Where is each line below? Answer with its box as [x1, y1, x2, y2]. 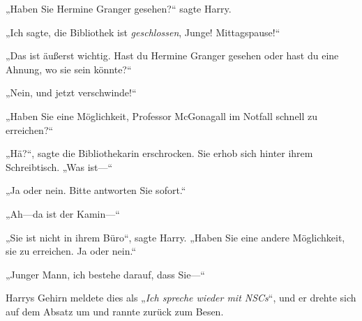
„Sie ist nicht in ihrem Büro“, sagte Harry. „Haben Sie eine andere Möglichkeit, [6, 230, 345, 244]
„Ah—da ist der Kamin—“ [6, 206, 120, 221]
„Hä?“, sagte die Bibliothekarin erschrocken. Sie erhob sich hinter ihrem [6, 146, 313, 160]
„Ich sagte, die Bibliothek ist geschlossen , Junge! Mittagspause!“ [6, 24, 280, 39]
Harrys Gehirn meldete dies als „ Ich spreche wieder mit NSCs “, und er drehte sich [6, 290, 356, 305]
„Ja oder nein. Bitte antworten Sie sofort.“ [6, 183, 186, 197]
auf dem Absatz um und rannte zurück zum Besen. [6, 304, 224, 318]
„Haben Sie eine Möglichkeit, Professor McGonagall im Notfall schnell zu [6, 108, 318, 123]
